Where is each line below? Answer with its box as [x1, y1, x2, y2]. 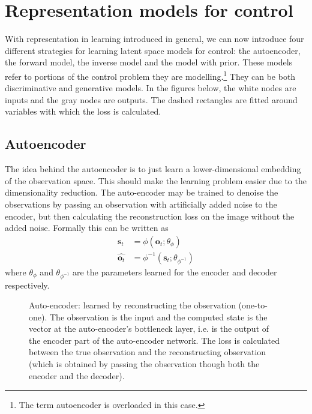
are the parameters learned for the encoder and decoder [72, 265, 277, 278]
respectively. [5, 278, 50, 291]
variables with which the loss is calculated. [5, 105, 161, 118]
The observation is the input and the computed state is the [49, 310, 268, 323]
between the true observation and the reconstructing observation [29, 346, 266, 358]
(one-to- [238, 299, 268, 311]
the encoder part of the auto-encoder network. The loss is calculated [29, 334, 280, 346]
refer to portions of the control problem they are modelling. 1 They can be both [5, 68, 296, 82]
